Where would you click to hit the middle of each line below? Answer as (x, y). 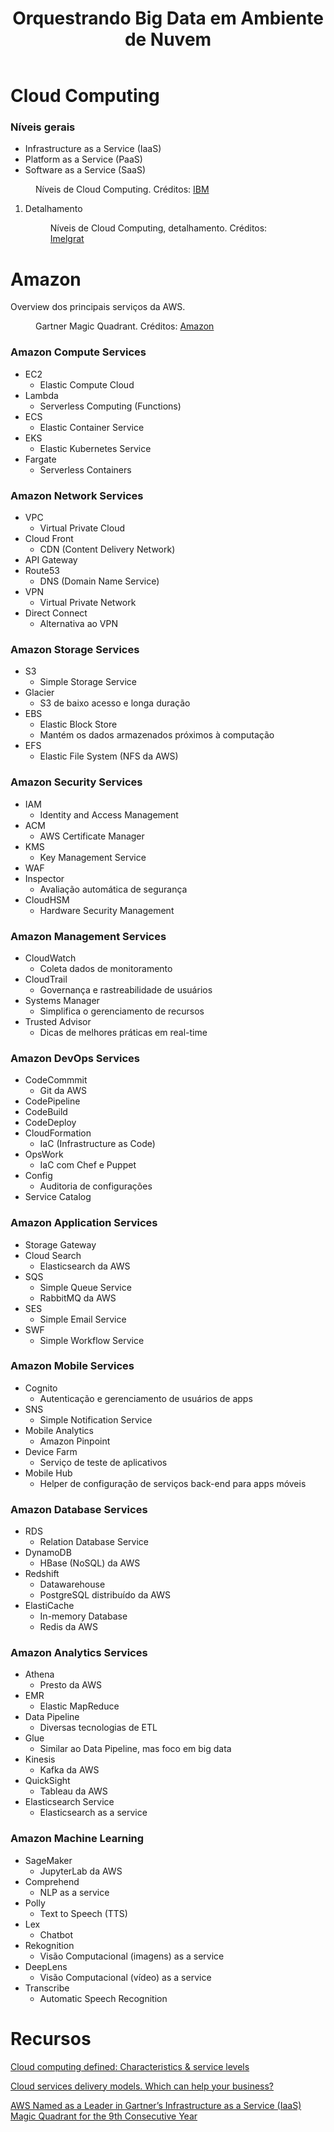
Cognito (41, 1388)
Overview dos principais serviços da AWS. (98, 307)
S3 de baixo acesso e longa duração (115, 703)
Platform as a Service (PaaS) (83, 159)
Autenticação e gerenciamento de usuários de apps (146, 1398)
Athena (39, 1674)
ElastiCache (49, 1606)
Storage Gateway (60, 1244)
